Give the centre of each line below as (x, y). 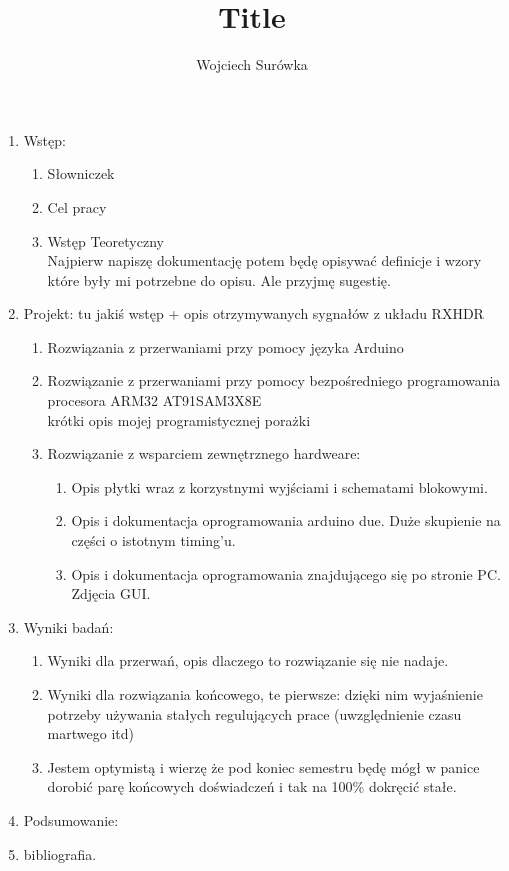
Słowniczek (81, 173)
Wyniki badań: (68, 626)
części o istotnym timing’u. (153, 540)
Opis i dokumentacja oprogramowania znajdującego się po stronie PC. (286, 573)
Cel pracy (77, 206)
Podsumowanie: (71, 819)
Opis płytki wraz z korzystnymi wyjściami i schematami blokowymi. (279, 486)
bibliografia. (60, 853)
